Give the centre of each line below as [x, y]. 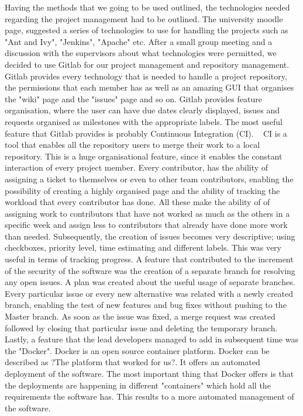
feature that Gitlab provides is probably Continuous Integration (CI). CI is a [146, 133]
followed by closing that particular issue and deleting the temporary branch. [141, 327]
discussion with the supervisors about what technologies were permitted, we [141, 53]
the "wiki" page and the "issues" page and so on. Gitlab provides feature [133, 98]
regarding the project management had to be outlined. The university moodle [144, 18]
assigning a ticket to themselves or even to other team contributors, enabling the [149, 178]
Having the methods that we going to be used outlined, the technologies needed [147, 7]
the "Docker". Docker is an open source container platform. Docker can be [137, 350]
